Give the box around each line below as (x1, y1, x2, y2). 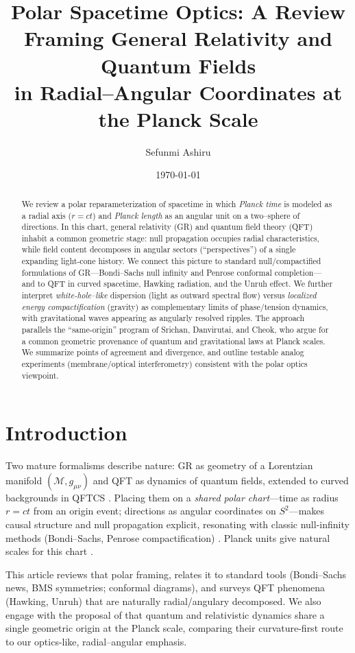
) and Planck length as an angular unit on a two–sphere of (93, 209, 300, 221)
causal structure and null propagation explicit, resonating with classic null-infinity (5, 517, 350, 532)
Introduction (5, 418, 127, 447)
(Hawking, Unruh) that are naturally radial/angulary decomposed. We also (5, 594, 321, 608)
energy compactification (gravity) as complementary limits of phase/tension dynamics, (21, 300, 328, 312)
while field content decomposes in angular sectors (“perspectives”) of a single (21, 244, 296, 255)
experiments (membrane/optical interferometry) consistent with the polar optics (21, 358, 308, 370)
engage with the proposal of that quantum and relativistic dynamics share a (5, 607, 325, 621)
